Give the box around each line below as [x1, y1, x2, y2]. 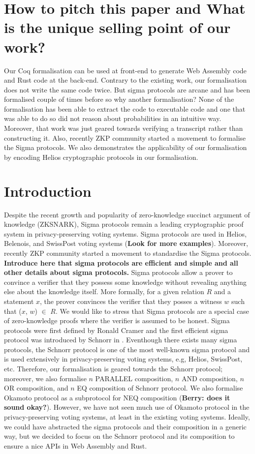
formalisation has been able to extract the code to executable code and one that [4, 103, 246, 114]
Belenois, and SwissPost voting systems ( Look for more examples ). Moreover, [4, 238, 248, 248]
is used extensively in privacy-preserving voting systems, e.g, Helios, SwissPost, [4, 354, 243, 364]
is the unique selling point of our [4, 17, 231, 37]
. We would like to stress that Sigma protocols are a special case [55, 305, 249, 316]
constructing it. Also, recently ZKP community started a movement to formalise [4, 132, 246, 143]
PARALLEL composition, [95, 373, 173, 383]
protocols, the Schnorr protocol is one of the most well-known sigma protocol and [4, 344, 250, 354]
